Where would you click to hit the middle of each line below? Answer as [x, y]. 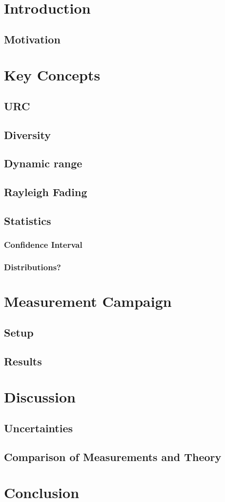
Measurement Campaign [88, 301]
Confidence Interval [43, 245]
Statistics [28, 221]
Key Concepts [52, 75]
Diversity [28, 134]
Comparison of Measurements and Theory [113, 456]
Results [23, 361]
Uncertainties [39, 428]
